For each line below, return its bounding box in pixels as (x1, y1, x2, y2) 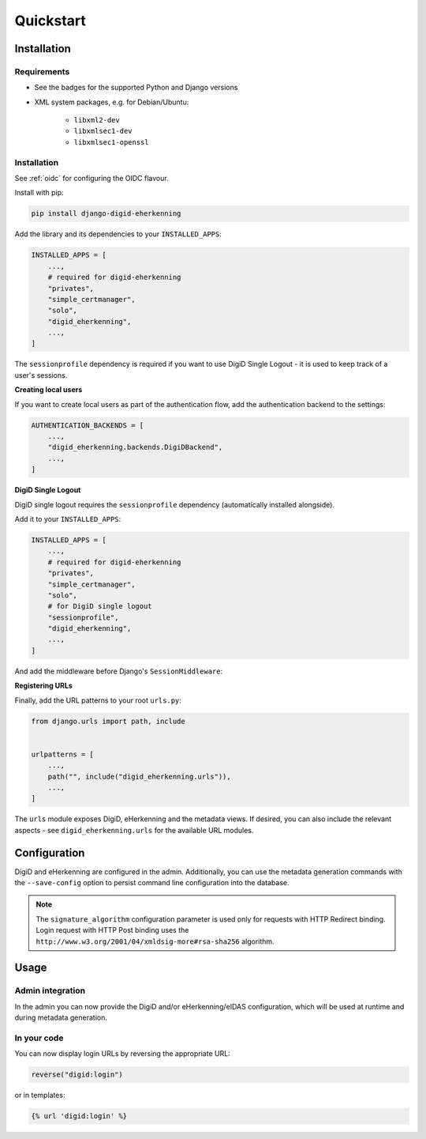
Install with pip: (14, 188, 64, 198)
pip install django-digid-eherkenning (31, 209, 181, 218)
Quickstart (14, 12, 87, 29)
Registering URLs (14, 681, 73, 691)
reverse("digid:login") (31, 1070, 124, 1079)
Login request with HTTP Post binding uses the (35, 926, 189, 935)
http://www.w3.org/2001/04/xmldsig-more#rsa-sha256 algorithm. (35, 937, 275, 946)
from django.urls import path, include (31, 716, 185, 726)
